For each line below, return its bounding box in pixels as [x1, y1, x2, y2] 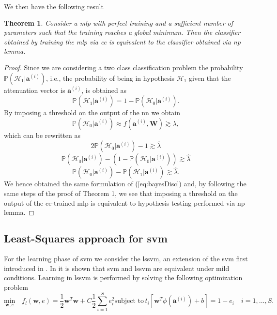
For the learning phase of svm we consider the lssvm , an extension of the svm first [4, 253, 248, 263]
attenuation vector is [4, 85, 65, 95]
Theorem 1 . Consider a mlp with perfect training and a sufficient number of [4, 17, 233, 28]
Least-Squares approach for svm [4, 231, 168, 246]
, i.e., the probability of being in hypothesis [46, 73, 175, 83]
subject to [114, 298, 144, 305]
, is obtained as [81, 85, 127, 95]
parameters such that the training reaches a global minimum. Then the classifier [4, 27, 241, 37]
